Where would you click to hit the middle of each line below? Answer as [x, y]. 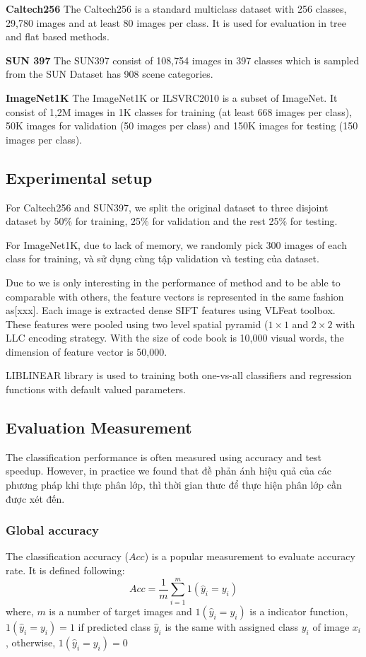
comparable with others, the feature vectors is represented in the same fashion [175, 296]
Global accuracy [53, 530]
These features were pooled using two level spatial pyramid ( [137, 324]
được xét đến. [35, 498]
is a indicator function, [299, 611]
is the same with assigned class [232, 626]
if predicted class [114, 626]
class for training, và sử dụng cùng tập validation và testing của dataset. [163, 258]
